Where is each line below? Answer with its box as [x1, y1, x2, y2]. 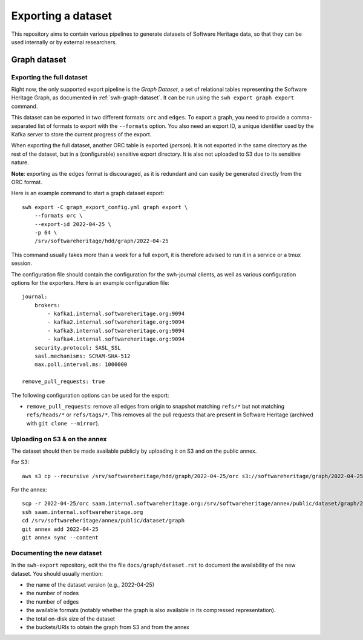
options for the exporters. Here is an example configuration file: [11, 279, 169, 286]
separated [11, 122, 37, 130]
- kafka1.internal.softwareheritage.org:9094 [47, 310, 185, 318]
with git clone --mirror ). [26, 419, 100, 427]
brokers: [34, 302, 60, 308]
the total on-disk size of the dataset [26, 615, 115, 622]
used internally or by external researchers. [11, 38, 117, 45]
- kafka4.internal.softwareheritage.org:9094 [47, 336, 185, 342]
